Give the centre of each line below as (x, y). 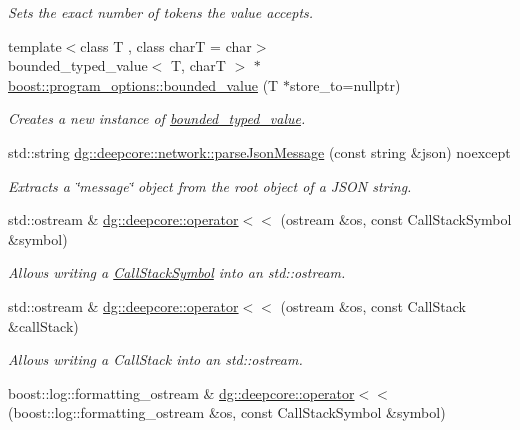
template (35, 45)
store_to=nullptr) (345, 84)
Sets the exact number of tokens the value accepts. (161, 12)
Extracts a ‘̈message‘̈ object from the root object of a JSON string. (210, 185)
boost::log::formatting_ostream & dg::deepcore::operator (181, 392)
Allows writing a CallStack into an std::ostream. (155, 359)
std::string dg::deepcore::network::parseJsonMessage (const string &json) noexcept (259, 151)
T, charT (198, 65)
